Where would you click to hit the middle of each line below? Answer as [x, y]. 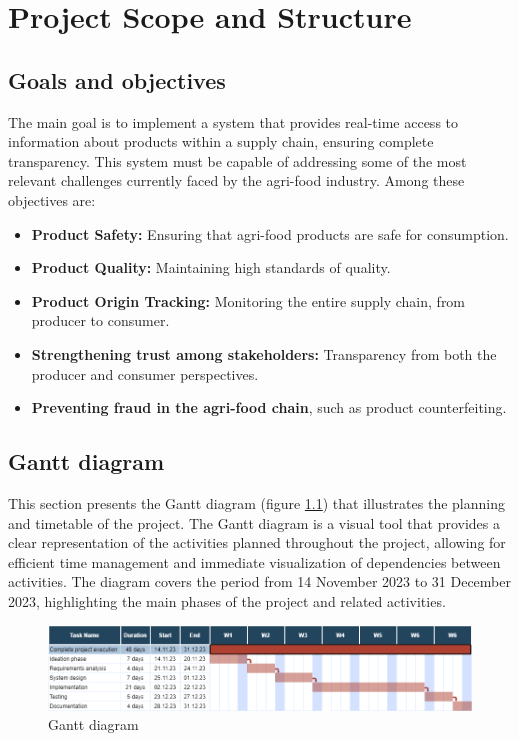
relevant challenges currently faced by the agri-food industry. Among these [236, 180]
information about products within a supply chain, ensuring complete [221, 141]
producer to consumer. [100, 320]
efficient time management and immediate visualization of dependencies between [254, 561]
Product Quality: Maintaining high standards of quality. [211, 267]
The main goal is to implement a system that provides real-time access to [233, 121]
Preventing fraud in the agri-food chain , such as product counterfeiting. [269, 407]
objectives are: [52, 199]
